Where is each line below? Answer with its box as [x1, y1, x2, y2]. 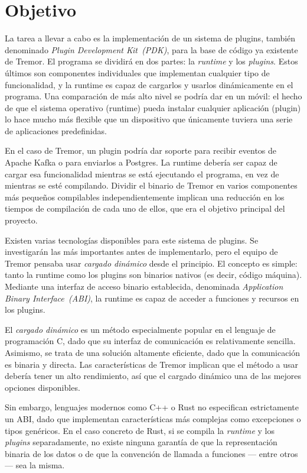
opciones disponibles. [5, 381, 80, 393]
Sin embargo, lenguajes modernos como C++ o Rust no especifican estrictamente [5, 401, 299, 413]
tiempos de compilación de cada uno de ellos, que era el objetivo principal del [5, 202, 285, 215]
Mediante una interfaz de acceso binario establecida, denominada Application [5, 280, 283, 292]
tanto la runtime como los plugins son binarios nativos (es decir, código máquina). [5, 268, 302, 281]
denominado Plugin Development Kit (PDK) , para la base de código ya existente [5, 43, 298, 56]
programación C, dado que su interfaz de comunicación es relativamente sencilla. [5, 335, 296, 347]
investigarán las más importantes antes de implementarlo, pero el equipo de [5, 245, 278, 258]
